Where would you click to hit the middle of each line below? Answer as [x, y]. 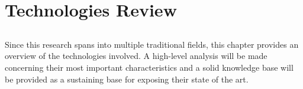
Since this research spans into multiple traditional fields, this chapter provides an [152, 44]
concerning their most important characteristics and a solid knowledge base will [149, 67]
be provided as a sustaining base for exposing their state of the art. [127, 79]
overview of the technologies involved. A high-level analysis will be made [136, 56]
